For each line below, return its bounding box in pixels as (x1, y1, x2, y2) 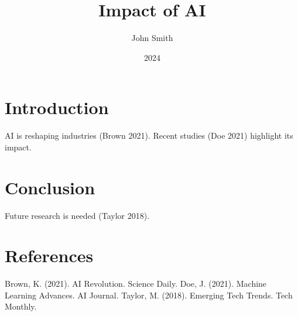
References (5, 243, 94, 267)
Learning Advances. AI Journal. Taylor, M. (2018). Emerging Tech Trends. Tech (5, 288, 293, 301)
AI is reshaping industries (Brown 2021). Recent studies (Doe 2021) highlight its (5, 129, 293, 142)
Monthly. (5, 300, 37, 312)
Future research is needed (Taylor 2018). (5, 209, 150, 221)
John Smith (131, 32, 173, 44)
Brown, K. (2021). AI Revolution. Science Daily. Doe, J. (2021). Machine (5, 277, 267, 290)
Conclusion (5, 175, 95, 199)
